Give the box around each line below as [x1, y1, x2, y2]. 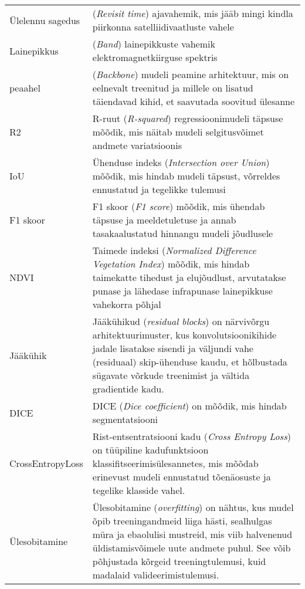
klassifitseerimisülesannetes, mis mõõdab [92, 456, 259, 470]
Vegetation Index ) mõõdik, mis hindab [92, 257, 250, 270]
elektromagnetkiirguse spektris [92, 50, 218, 64]
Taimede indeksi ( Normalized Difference [92, 243, 256, 257]
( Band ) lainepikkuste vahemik [92, 37, 215, 50]
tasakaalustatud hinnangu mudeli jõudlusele [92, 226, 273, 240]
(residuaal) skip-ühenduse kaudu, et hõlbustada [92, 355, 287, 368]
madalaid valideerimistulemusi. [92, 568, 219, 581]
